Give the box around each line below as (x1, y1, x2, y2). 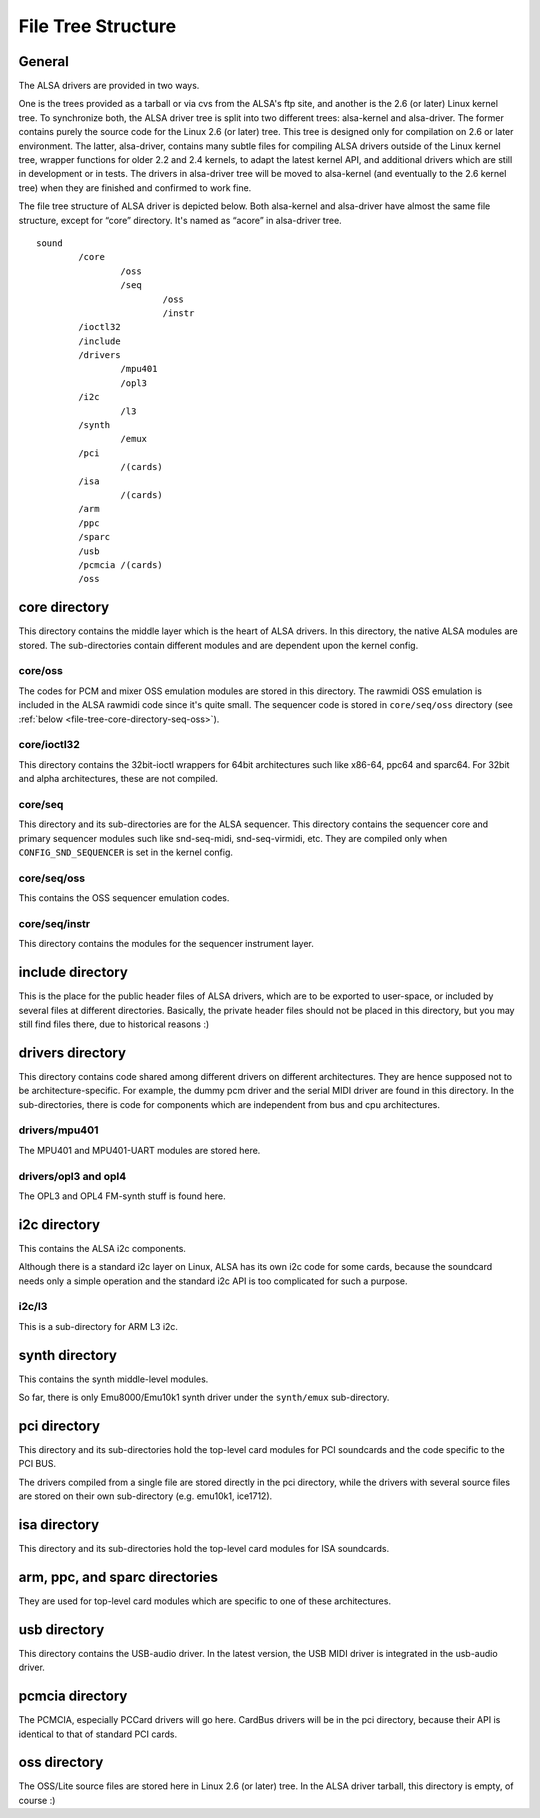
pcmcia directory (18, 1688, 128, 1705)
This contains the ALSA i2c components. (18, 1242, 187, 1254)
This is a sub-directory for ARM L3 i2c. (18, 1320, 179, 1332)
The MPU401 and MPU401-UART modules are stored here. (18, 1144, 261, 1156)
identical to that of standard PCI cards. (18, 1728, 178, 1740)
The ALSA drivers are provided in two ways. (18, 80, 200, 92)
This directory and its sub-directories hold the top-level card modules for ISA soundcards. (18, 1543, 390, 1555)
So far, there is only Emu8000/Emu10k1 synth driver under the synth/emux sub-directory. (18, 1391, 390, 1404)
